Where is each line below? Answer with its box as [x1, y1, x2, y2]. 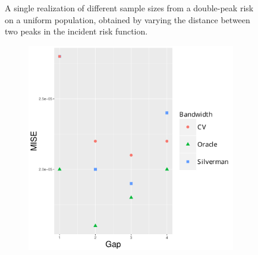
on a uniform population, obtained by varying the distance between [5, 13, 250, 26]
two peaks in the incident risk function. [5, 25, 148, 37]
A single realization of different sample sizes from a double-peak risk [5, 2, 254, 14]
